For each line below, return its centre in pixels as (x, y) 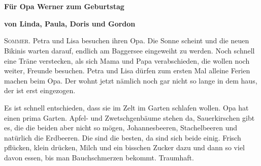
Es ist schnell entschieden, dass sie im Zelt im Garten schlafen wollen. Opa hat (126, 107)
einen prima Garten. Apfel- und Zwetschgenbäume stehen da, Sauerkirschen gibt (129, 117)
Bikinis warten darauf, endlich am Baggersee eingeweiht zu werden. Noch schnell (129, 50)
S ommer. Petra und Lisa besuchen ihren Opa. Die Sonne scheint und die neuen (127, 40)
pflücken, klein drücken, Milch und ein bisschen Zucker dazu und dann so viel (125, 147)
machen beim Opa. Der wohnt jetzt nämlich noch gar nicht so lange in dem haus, (131, 80)
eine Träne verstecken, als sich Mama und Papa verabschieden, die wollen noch (127, 60)
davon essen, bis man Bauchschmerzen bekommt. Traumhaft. (99, 157)
